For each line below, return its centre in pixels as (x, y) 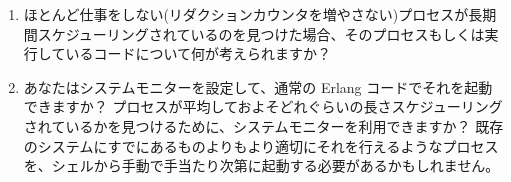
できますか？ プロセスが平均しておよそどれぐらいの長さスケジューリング (263, 106)
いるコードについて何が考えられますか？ (198, 53)
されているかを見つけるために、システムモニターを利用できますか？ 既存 (263, 125)
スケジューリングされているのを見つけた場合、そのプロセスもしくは (261, 33)
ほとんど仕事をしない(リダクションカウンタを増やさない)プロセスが (246, 14)
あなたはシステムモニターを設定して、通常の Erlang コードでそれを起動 (258, 86)
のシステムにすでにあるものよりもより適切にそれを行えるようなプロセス (261, 145)
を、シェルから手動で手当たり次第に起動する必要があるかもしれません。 (261, 165)
